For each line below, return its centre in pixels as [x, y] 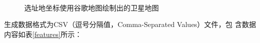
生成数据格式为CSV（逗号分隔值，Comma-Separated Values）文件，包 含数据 [130, 24]
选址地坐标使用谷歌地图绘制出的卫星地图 [92, 7]
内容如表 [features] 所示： [43, 34]
